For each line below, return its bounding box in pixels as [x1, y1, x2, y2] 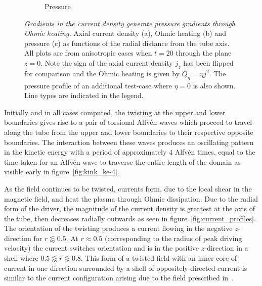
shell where [4, 253, 38, 263]
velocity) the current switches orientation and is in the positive [4, 243, 199, 253]
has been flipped [183, 57, 234, 68]
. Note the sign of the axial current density [40, 57, 173, 68]
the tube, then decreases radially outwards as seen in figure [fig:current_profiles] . [4, 213, 256, 223]
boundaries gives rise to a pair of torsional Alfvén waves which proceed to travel [4, 117, 252, 127]
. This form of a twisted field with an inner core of [80, 253, 237, 263]
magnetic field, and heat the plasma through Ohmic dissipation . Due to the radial [4, 193, 258, 204]
